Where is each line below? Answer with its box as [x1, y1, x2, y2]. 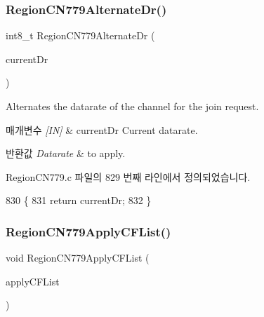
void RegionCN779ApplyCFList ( [6, 250, 150, 265]
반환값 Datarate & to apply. [6, 146, 126, 161]
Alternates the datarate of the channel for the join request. [6, 99, 259, 113]
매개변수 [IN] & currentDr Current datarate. [6, 122, 198, 137]
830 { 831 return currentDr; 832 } [6, 193, 152, 208]
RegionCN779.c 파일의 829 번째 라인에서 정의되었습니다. [6, 169, 251, 184]
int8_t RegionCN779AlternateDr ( [6, 28, 155, 43]
